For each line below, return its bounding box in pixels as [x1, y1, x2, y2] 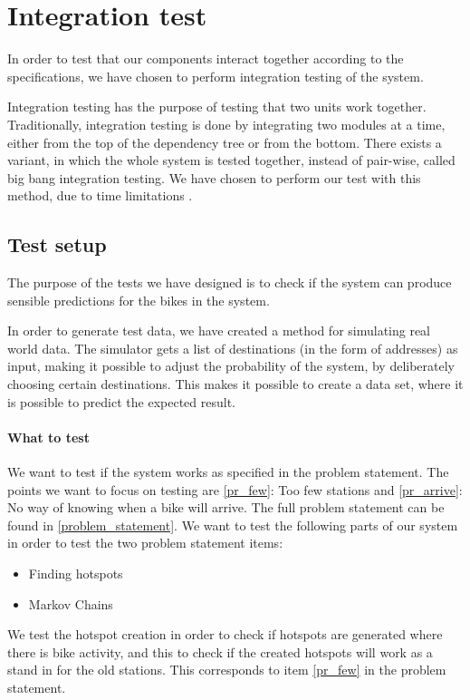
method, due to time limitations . [7, 186, 193, 205]
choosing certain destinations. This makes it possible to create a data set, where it [7, 374, 464, 394]
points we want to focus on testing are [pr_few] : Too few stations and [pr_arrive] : [7, 480, 463, 499]
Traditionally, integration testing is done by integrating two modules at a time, [7, 114, 446, 133]
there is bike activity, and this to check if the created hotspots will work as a [7, 642, 433, 661]
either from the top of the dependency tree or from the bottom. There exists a [7, 132, 442, 151]
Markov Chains [28, 594, 113, 613]
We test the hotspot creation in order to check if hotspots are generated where [7, 625, 443, 644]
